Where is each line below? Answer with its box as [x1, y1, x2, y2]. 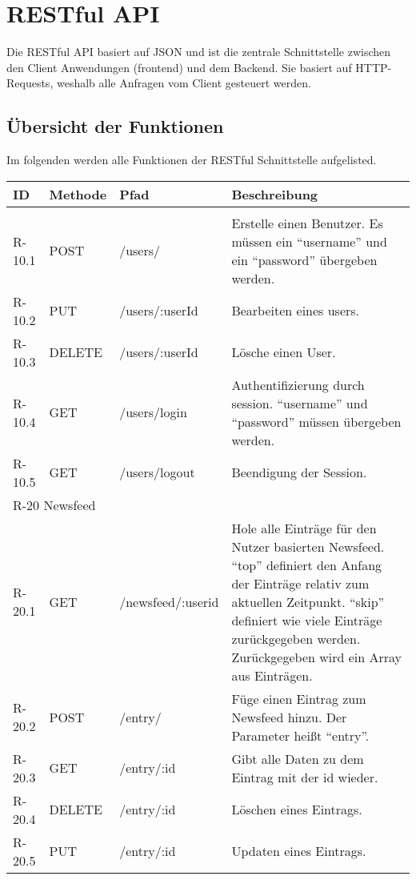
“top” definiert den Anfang [231, 555, 382, 574]
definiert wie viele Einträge [231, 610, 382, 629]
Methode [49, 184, 107, 203]
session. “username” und [231, 393, 368, 412]
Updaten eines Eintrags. [231, 842, 366, 861]
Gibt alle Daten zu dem [231, 749, 364, 768]
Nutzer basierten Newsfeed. [231, 536, 385, 556]
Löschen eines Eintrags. [231, 800, 362, 819]
